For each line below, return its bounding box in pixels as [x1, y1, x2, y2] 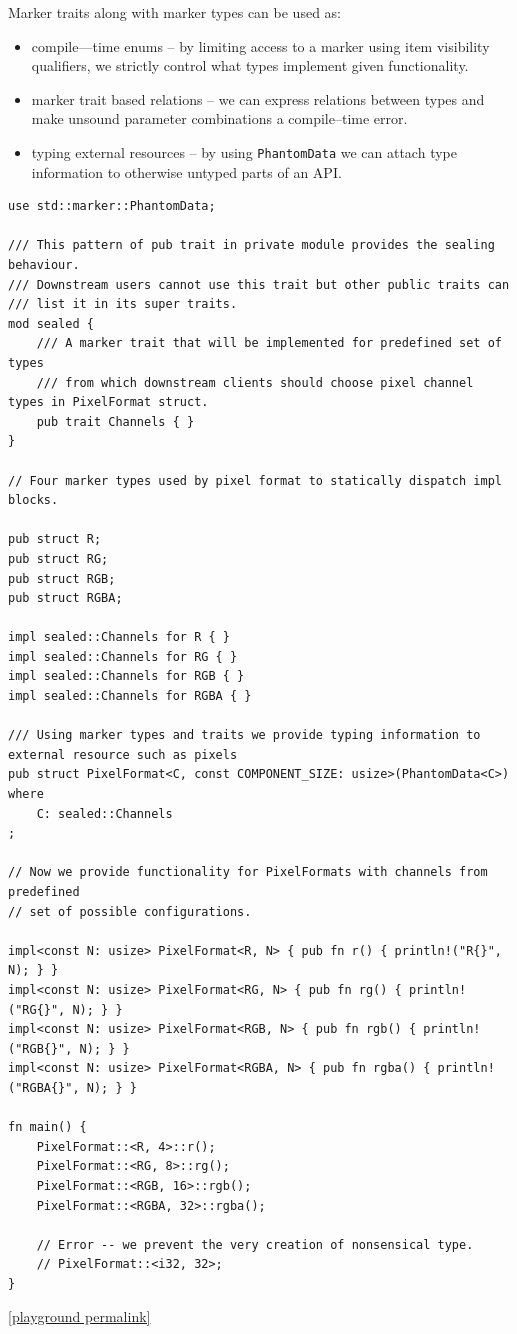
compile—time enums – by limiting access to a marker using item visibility [31, 35, 490, 56]
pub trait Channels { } [36, 414, 195, 429]
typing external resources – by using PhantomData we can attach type [31, 141, 457, 162]
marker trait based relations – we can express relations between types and [31, 88, 485, 109]
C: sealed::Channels [36, 806, 173, 821]
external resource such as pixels [8, 747, 238, 762]
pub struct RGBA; [8, 591, 123, 606]
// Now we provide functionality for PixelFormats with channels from [8, 865, 488, 880]
